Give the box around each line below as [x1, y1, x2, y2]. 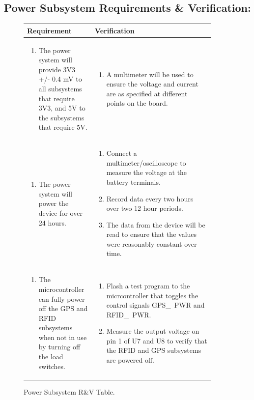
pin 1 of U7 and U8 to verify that [106, 335, 207, 345]
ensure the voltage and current [106, 79, 198, 89]
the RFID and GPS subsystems [106, 345, 201, 355]
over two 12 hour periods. [106, 203, 183, 213]
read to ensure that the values [106, 229, 197, 239]
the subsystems [38, 112, 85, 122]
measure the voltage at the [106, 167, 187, 177]
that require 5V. [38, 122, 87, 132]
